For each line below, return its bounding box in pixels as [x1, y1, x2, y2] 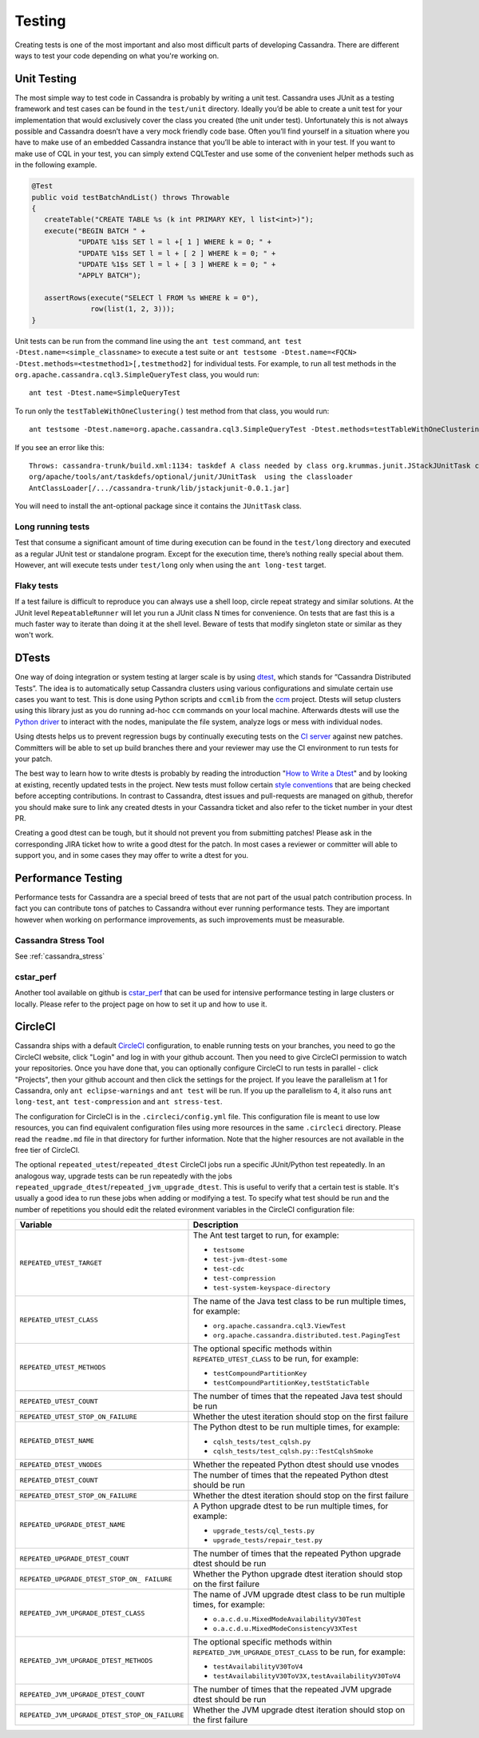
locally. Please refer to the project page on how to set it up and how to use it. [14, 999, 267, 1009]
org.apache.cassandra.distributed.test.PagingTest [212, 1331, 401, 1340]
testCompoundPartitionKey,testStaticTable [212, 1379, 370, 1387]
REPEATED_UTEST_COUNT [19, 1397, 99, 1405]
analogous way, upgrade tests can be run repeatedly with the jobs [14, 1171, 233, 1181]
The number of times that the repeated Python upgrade [192, 1548, 402, 1559]
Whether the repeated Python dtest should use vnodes [192, 1459, 399, 1470]
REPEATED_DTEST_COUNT [19, 1476, 99, 1485]
